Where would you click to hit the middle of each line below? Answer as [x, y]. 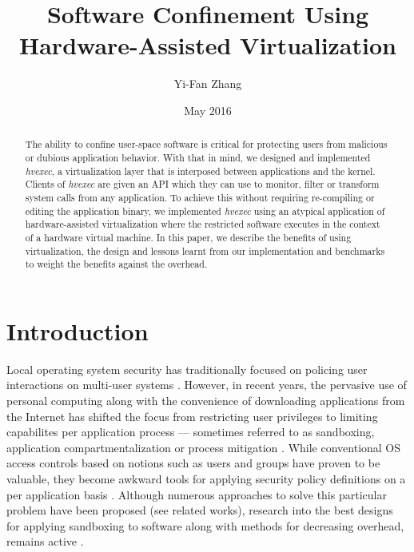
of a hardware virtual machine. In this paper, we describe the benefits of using [188, 237]
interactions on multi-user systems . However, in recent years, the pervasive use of [207, 385]
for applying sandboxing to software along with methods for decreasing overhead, [205, 525]
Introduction [78, 330]
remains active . [45, 541]
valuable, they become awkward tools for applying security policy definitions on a [206, 478]
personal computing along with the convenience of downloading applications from [206, 400]
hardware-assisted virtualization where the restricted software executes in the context [203, 224]
